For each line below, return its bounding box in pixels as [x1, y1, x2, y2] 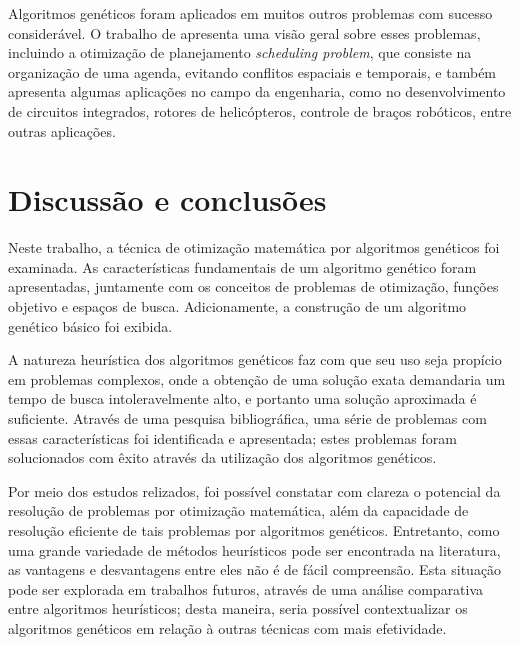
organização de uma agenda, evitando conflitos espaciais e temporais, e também [8, 61, 497, 82]
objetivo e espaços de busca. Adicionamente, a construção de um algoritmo [8, 296, 467, 317]
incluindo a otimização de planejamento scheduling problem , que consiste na [8, 42, 472, 63]
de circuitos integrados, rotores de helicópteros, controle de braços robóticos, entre [8, 100, 512, 121]
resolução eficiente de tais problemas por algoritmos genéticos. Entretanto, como [8, 520, 500, 540]
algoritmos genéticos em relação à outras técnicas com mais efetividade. [8, 617, 447, 638]
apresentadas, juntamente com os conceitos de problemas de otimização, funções [8, 276, 499, 297]
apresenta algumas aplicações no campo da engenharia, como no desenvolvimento [8, 81, 506, 102]
